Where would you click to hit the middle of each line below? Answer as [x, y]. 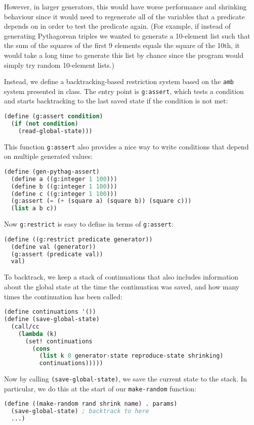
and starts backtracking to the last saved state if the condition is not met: [116, 101]
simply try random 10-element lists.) [59, 65]
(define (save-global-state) [52, 319]
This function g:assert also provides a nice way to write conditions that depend [127, 146]
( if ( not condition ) [45, 123]
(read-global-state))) [55, 131]
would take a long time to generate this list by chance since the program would [124, 55]
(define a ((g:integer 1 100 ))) [64, 179]
